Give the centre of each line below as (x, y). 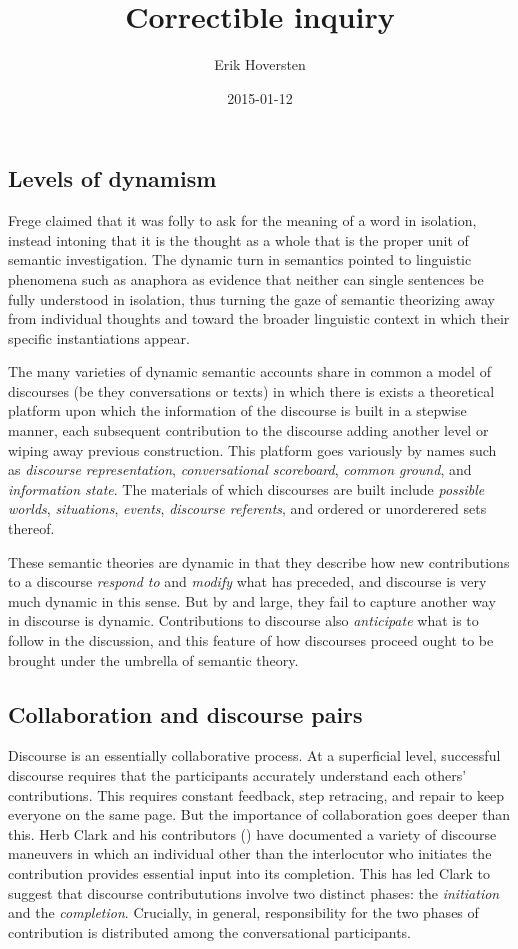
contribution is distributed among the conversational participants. (210, 931)
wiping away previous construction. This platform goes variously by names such (252, 449)
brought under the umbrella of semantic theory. (153, 659)
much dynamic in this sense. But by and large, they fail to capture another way (252, 600)
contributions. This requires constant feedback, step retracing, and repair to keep (256, 794)
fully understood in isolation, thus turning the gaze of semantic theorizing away (251, 298)
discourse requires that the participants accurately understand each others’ (237, 774)
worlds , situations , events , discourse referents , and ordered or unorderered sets (247, 508)
